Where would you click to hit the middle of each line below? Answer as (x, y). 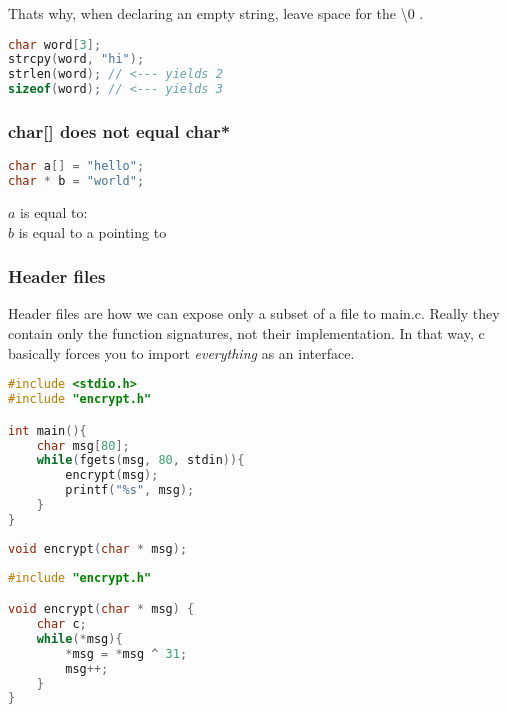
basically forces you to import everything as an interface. (181, 352)
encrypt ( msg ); (112, 475)
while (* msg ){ (79, 638)
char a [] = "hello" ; (76, 166)
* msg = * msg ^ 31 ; (126, 653)
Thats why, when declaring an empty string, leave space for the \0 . (216, 13)
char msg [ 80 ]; (83, 445)
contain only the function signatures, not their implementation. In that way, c (246, 333)
